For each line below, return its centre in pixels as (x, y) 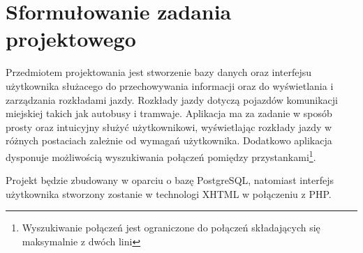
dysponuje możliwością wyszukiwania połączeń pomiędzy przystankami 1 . (161, 155)
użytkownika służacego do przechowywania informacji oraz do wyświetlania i (170, 85)
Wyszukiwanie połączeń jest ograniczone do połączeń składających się (171, 228)
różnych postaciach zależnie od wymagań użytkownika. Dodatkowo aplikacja (169, 140)
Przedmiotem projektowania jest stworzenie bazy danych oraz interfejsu (159, 72)
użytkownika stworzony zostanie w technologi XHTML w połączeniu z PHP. (169, 193)
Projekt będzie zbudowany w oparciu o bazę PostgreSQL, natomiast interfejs (170, 180)
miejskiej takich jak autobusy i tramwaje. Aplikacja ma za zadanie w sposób (169, 113)
